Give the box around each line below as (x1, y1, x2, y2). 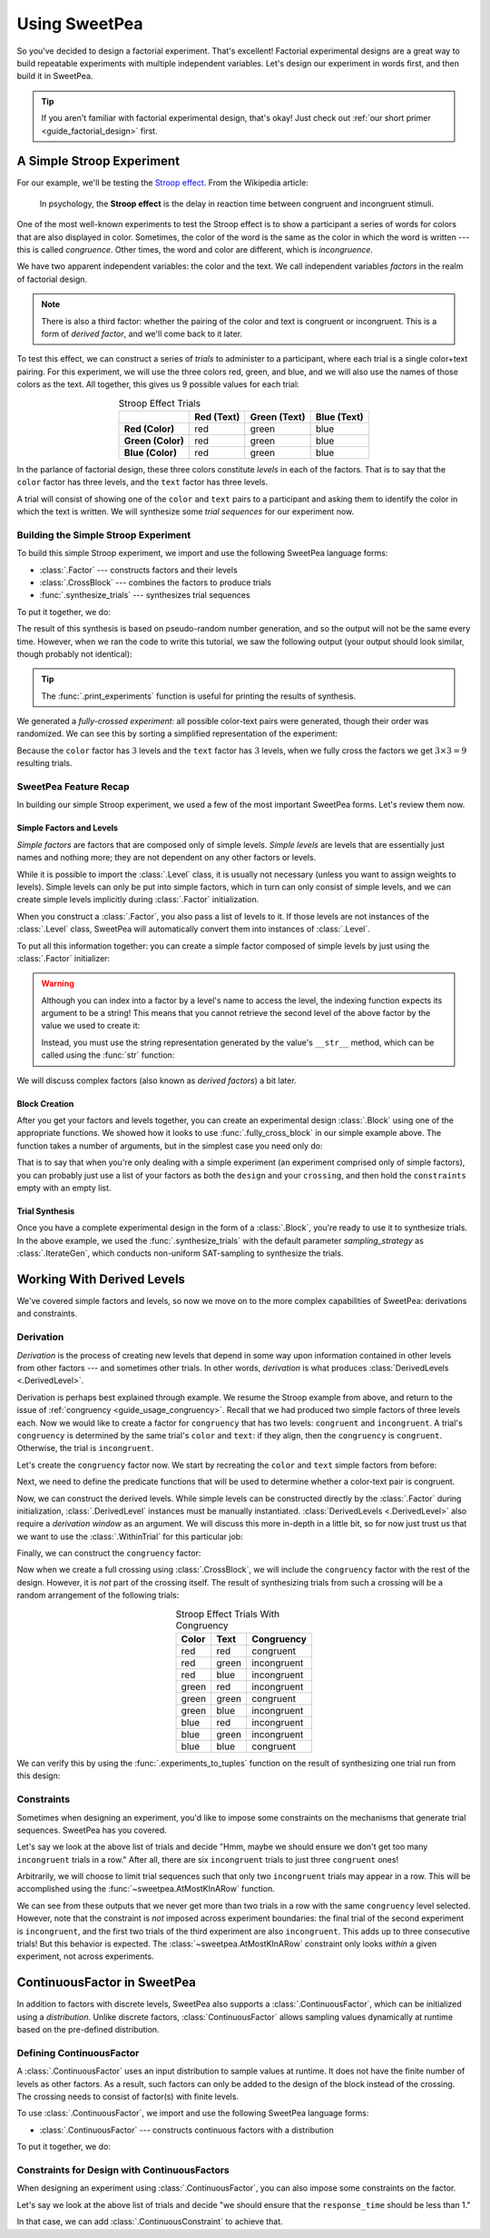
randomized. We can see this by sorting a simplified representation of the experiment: (16, 728, 338, 740)
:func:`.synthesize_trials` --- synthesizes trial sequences (39, 590, 250, 601)
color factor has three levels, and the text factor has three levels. (16, 477, 268, 488)
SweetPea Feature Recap (16, 781, 131, 793)
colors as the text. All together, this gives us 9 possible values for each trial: (16, 379, 299, 390)
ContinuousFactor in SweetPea (16, 1974, 197, 1990)
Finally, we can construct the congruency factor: (16, 1547, 201, 1558)
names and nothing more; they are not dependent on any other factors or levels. (16, 852, 317, 863)
